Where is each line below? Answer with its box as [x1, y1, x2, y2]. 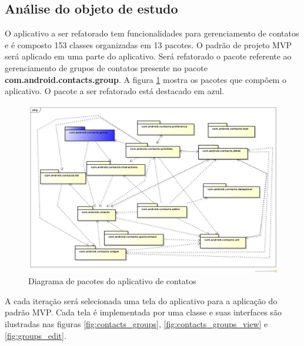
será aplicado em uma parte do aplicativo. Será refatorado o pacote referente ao [5, 50, 292, 62]
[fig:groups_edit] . [5, 329, 66, 341]
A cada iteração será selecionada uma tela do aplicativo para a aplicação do [5, 294, 278, 307]
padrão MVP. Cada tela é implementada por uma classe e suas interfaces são [5, 306, 282, 318]
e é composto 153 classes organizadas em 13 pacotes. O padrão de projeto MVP [5, 38, 292, 51]
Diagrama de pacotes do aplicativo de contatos [28, 275, 196, 287]
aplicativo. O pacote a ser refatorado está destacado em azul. [5, 85, 225, 97]
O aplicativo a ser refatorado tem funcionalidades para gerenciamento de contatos [5, 27, 299, 39]
